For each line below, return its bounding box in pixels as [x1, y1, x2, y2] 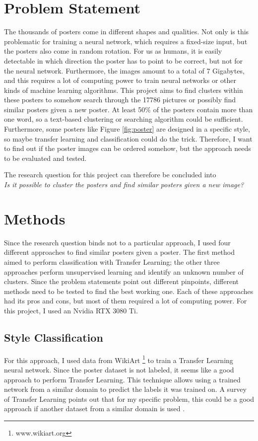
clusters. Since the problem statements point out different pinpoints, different [4, 276, 239, 287]
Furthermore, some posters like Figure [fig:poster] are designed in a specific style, [4, 124, 250, 134]
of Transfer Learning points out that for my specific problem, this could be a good [4, 393, 254, 404]
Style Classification [4, 329, 103, 345]
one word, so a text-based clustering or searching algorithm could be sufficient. [4, 114, 243, 124]
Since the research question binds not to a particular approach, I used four [4, 237, 231, 247]
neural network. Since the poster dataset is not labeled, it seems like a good [4, 364, 234, 374]
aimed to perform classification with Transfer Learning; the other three [4, 256, 220, 267]
